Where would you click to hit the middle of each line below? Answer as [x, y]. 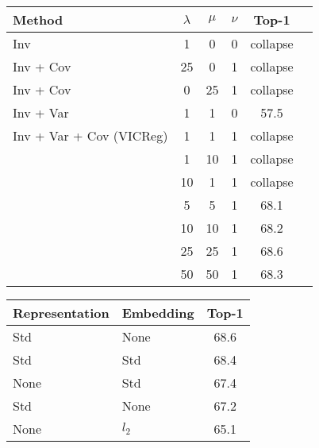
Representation [61, 313]
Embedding [158, 313]
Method [38, 19]
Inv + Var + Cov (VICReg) [90, 135]
